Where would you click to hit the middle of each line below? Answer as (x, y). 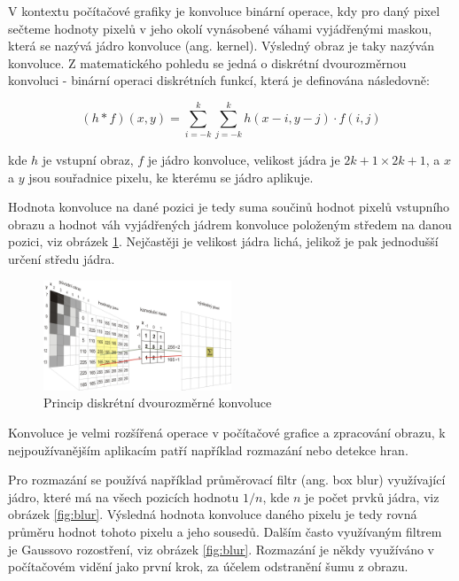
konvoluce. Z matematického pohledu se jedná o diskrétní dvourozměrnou (207, 62)
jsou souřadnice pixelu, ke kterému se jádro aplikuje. (171, 177)
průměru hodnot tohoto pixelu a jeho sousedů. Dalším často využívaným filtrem (225, 532)
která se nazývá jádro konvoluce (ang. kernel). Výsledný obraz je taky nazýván (221, 46)
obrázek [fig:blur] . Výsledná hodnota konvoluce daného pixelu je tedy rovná (213, 514)
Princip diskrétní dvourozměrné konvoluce (158, 403)
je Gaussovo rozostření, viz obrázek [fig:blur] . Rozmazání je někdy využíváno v (221, 549)
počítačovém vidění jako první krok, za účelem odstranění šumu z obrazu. (208, 566)
